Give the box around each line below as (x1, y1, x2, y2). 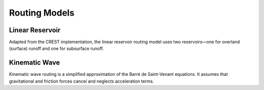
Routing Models (9, 7, 75, 18)
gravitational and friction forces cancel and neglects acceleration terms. (9, 78, 154, 84)
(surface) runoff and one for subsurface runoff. (9, 45, 104, 51)
